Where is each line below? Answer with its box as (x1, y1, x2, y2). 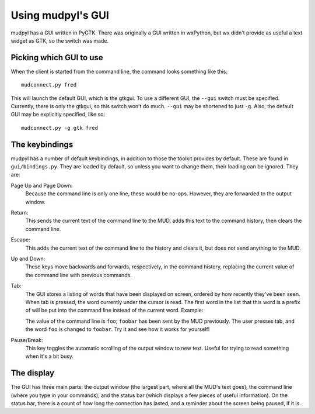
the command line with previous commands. (25, 271, 132, 278)
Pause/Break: (10, 336, 43, 343)
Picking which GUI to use (10, 53, 103, 63)
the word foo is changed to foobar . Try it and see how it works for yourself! (25, 326, 210, 333)
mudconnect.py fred (21, 82, 77, 88)
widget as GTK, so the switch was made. (10, 37, 109, 44)
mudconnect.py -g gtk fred (21, 125, 99, 131)
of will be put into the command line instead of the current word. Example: (25, 307, 204, 314)
